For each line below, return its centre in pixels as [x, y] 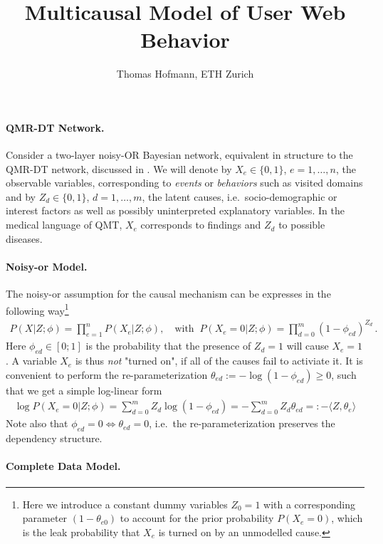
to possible [302, 225]
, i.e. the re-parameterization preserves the [242, 423]
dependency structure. [54, 438]
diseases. [24, 238]
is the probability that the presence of [168, 346]
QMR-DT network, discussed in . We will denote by [119, 168]
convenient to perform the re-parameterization [107, 374]
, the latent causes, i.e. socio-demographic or [240, 196]
